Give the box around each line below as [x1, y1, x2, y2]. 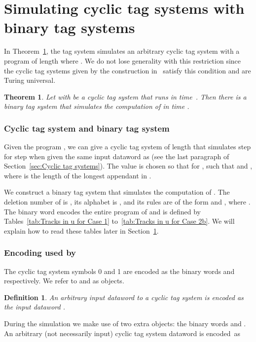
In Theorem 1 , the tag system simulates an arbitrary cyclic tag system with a [4, 46, 240, 56]
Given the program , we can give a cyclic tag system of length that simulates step [4, 141, 251, 152]
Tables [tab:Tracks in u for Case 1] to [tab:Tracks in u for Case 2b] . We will [4, 216, 235, 226]
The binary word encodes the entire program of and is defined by [4, 206, 201, 216]
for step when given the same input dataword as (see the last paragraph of [4, 151, 229, 161]
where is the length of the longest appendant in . [4, 170, 151, 180]
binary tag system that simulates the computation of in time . [4, 101, 189, 111]
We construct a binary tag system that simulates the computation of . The [4, 187, 230, 197]
